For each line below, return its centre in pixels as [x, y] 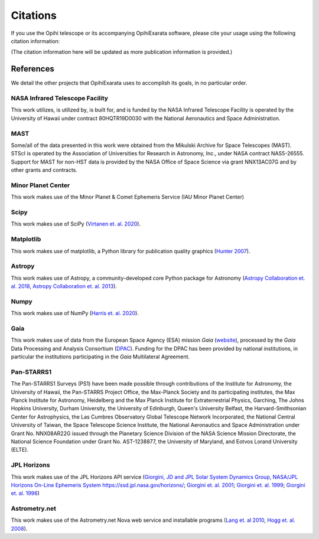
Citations [34, 15]
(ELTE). [20, 450]
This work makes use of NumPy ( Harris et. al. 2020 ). [75, 313]
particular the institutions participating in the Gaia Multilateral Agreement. [100, 357]
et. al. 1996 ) [25, 494]
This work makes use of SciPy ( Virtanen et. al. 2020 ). [76, 224]
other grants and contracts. [44, 170]
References [32, 69]
